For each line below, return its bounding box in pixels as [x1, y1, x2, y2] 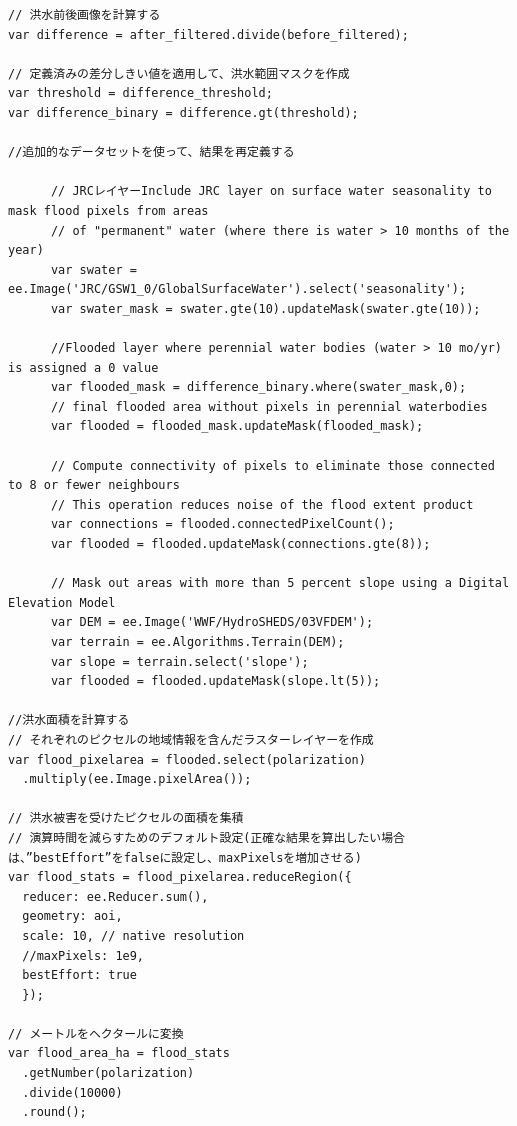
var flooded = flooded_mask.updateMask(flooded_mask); [50, 419, 424, 434]
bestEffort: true [22, 968, 137, 983]
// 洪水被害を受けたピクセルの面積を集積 [8, 811, 244, 826]
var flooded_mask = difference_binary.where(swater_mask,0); [50, 380, 467, 395]
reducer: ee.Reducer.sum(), [22, 889, 209, 904]
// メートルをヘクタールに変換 [8, 1026, 184, 1041]
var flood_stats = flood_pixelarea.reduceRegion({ [8, 870, 352, 885]
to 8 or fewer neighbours [8, 478, 180, 493]
